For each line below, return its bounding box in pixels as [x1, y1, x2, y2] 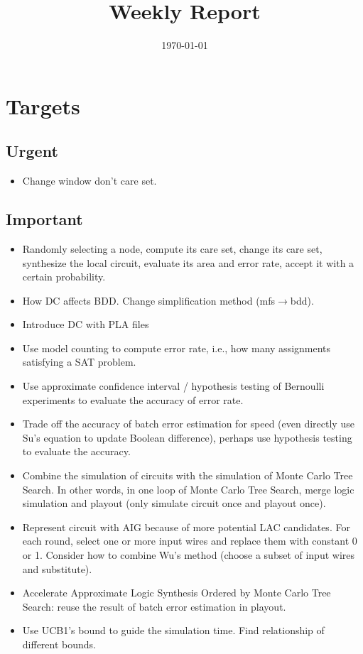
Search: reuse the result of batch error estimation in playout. [22, 599, 286, 614]
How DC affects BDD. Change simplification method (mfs [22, 293, 276, 307]
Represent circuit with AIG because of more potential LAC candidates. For [22, 519, 350, 534]
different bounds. [22, 636, 96, 651]
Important [6, 208, 83, 230]
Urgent [6, 140, 58, 162]
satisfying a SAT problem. [22, 354, 136, 369]
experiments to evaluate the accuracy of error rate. [22, 392, 244, 407]
